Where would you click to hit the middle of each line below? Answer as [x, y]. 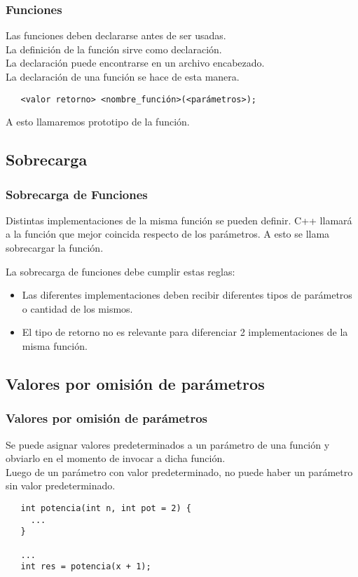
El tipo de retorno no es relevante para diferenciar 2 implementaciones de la [185, 332]
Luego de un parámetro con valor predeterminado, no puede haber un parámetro [179, 471]
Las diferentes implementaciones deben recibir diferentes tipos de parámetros [187, 295]
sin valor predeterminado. [61, 486]
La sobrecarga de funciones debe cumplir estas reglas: [121, 271]
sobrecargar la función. [55, 248]
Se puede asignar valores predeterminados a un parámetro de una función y [168, 444]
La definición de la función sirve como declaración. [114, 49]
